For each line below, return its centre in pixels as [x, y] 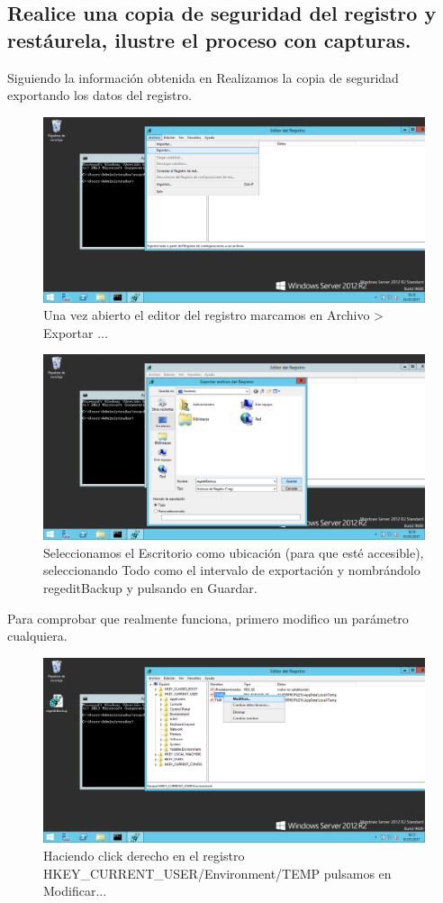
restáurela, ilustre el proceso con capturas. [209, 39]
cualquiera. [37, 636]
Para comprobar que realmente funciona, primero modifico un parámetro [208, 618]
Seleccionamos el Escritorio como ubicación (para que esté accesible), [234, 552]
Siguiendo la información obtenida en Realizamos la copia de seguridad [203, 77]
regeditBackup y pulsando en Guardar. [150, 587]
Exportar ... [76, 332]
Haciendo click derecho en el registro [144, 856]
